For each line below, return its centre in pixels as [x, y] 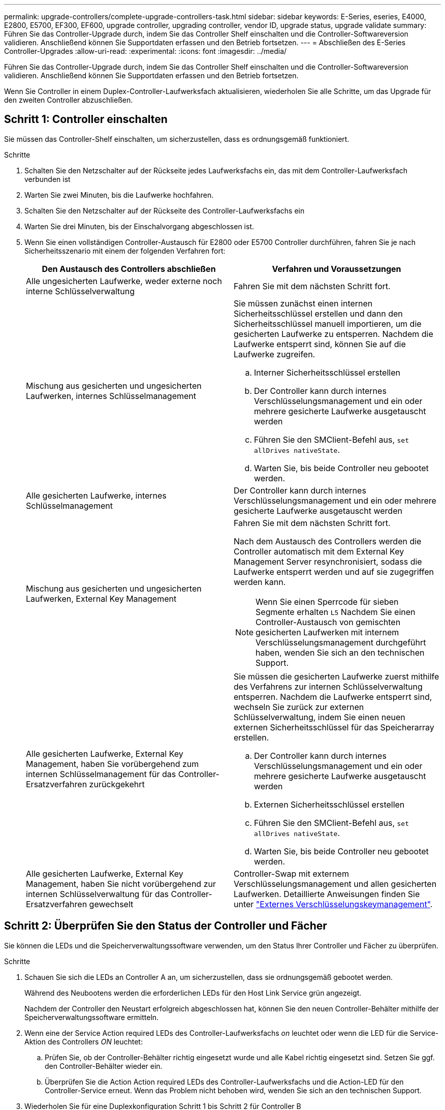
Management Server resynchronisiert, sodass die [328, 561]
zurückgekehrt [117, 784]
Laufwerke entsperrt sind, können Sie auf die [320, 344]
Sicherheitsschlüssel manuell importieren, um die [328, 323]
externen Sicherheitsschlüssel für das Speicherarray [334, 727]
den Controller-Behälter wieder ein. [104, 1066]
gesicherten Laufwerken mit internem [327, 632]
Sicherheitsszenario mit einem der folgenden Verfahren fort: [125, 251]
